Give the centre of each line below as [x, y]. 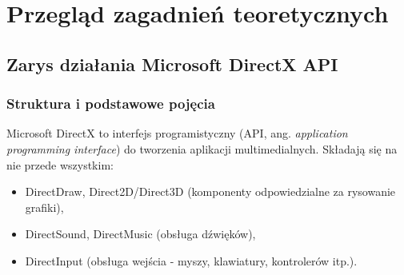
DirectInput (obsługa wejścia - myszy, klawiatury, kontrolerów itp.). [191, 260]
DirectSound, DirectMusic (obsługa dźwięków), [140, 234]
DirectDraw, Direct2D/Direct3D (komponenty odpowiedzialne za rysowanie [210, 191]
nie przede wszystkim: [60, 164]
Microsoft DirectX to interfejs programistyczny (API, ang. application [177, 133]
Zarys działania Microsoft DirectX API [172, 64]
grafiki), [44, 207]
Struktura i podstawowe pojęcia [111, 104]
